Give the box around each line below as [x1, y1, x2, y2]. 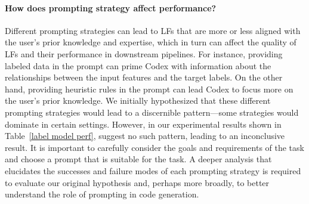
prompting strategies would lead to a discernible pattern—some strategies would [5, 106, 299, 118]
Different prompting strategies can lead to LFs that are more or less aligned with [5, 24, 301, 36]
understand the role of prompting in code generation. [5, 188, 199, 200]
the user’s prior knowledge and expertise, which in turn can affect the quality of [5, 36, 296, 48]
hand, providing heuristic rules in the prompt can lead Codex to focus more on [5, 82, 293, 95]
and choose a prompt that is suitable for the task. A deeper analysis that [5, 153, 272, 165]
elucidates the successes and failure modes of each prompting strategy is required [5, 164, 301, 177]
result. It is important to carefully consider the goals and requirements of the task [5, 141, 304, 153]
